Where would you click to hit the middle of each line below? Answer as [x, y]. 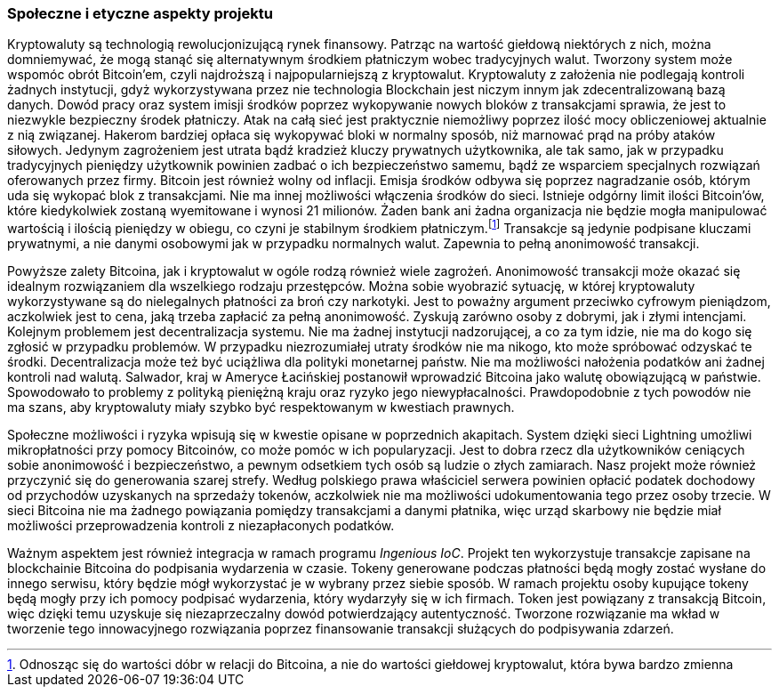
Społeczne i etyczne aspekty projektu [140, 13]
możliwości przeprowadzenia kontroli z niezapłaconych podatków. [201, 526]
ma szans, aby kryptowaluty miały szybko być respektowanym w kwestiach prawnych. [261, 408]
